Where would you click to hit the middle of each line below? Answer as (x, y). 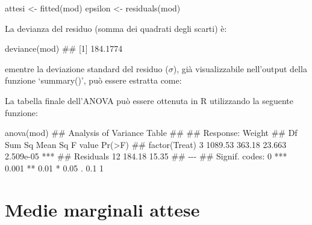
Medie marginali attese (102, 209)
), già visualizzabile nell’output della (240, 68)
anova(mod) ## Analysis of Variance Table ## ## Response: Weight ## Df (151, 133)
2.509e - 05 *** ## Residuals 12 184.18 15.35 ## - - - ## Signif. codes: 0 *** (146, 156)
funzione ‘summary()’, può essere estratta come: (93, 80)
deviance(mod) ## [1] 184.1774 (64, 48)
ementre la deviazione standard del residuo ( (87, 68)
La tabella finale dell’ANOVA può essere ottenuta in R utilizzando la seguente (149, 100)
